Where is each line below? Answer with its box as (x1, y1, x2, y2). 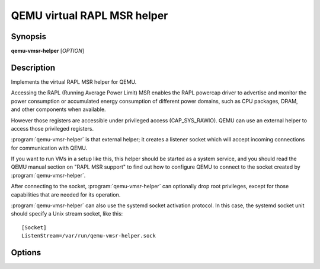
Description (11, 62, 56, 72)
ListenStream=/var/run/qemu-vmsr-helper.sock (21, 232, 156, 239)
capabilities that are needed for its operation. (11, 191, 121, 198)
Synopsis (11, 31, 47, 42)
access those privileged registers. (11, 125, 94, 132)
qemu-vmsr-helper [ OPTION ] (11, 48, 85, 55)
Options (11, 248, 41, 258)
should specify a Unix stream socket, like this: (11, 210, 123, 217)
